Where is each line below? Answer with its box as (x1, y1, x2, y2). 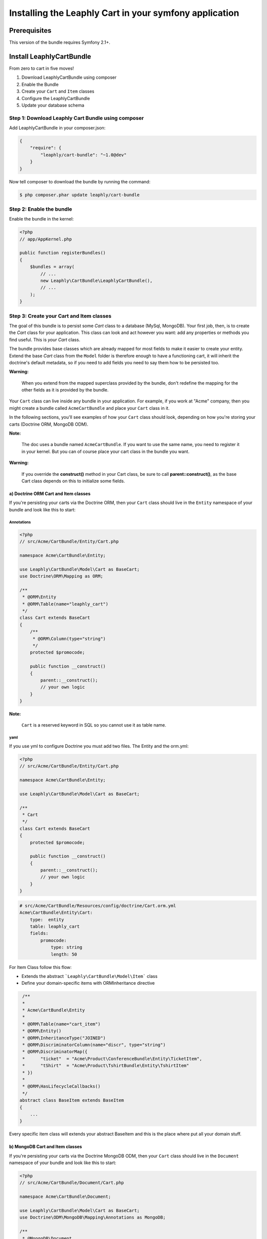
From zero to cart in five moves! (9, 65, 74, 71)
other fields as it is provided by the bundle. (21, 387, 109, 393)
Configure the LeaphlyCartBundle (21, 95, 90, 101)
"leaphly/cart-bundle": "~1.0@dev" (40, 152, 127, 158)
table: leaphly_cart (30, 924, 80, 929)
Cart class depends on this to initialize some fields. (21, 478, 126, 484)
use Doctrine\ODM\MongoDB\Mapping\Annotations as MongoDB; (19, 1215, 166, 1220)
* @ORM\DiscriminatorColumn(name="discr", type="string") (22, 1042, 166, 1048)
